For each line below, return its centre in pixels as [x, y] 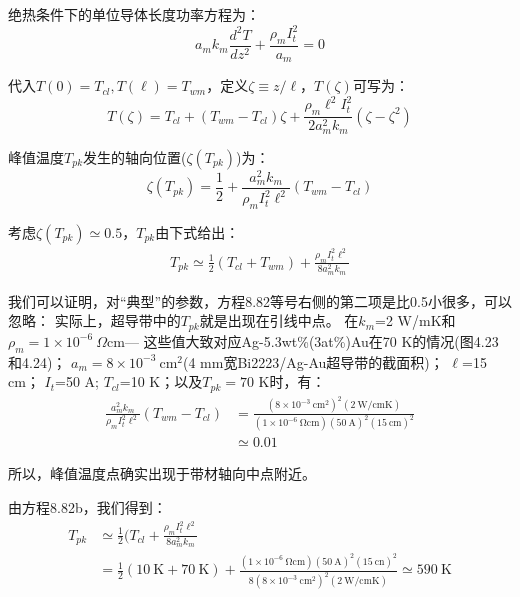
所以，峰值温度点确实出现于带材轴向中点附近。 [162, 473]
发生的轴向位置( [135, 156]
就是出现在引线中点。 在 [279, 320]
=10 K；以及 [161, 381]
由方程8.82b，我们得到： [87, 507]
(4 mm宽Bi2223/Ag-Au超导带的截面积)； [313, 361]
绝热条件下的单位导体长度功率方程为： [134, 14]
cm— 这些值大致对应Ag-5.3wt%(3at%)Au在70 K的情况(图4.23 [303, 340]
